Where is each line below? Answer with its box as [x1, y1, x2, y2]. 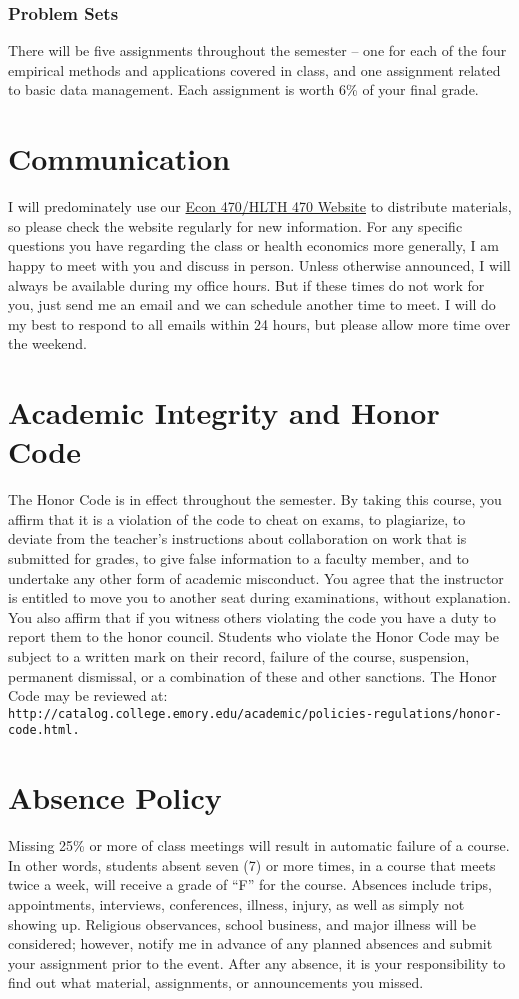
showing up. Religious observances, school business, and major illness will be [8, 913, 477, 934]
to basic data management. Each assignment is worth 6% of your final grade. [8, 79, 479, 100]
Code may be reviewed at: [8, 685, 168, 706]
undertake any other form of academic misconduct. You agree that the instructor [8, 567, 504, 588]
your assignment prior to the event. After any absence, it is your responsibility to [8, 952, 506, 973]
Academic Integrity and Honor [8, 392, 440, 433]
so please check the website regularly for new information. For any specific [8, 215, 463, 236]
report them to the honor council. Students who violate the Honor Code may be [8, 626, 500, 647]
